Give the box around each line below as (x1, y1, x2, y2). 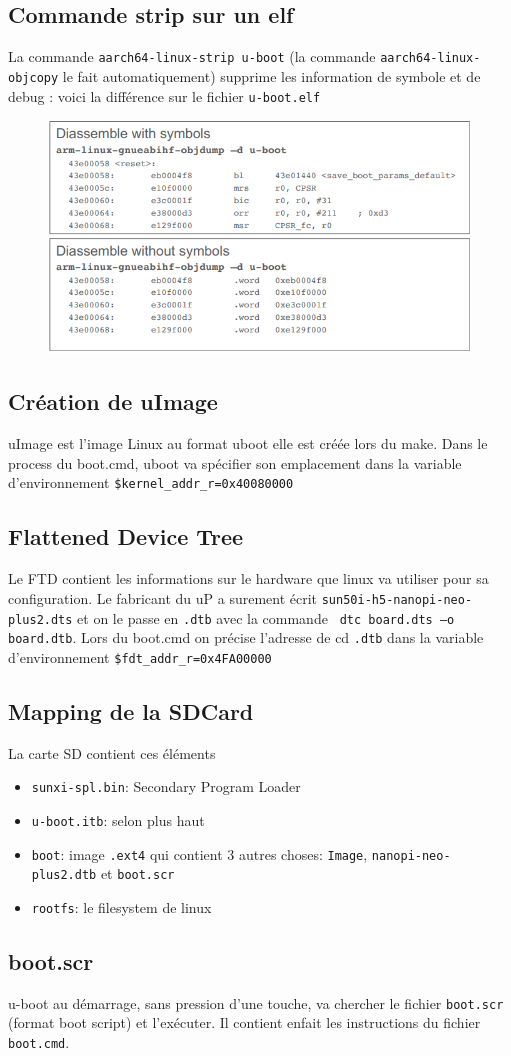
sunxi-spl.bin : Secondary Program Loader (31, 776, 301, 797)
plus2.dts (8, 612, 73, 627)
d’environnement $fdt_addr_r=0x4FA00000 (8, 646, 272, 667)
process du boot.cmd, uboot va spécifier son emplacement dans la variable (8, 452, 462, 473)
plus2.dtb (31, 868, 97, 883)
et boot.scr (100, 863, 175, 884)
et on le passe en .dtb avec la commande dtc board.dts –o (77, 607, 455, 628)
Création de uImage (8, 386, 218, 417)
